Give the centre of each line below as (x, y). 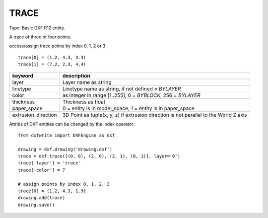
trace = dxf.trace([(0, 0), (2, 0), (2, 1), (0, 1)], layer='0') (99, 156)
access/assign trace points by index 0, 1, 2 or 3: (58, 46)
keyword (23, 75)
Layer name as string (87, 82)
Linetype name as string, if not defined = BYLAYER (122, 88)
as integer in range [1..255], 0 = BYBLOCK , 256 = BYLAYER (131, 95)
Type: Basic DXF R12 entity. (37, 28)
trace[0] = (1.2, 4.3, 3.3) (52, 57)
